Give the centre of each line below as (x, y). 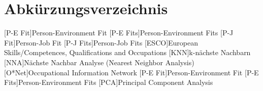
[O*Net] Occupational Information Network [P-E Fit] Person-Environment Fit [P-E (131, 72)
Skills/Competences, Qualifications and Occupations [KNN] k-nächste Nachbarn (127, 52)
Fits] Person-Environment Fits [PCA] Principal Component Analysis (109, 82)
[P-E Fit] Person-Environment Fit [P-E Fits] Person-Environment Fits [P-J (119, 33)
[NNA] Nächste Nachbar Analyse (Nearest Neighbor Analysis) (99, 62)
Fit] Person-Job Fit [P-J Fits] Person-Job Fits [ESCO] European (101, 42)
